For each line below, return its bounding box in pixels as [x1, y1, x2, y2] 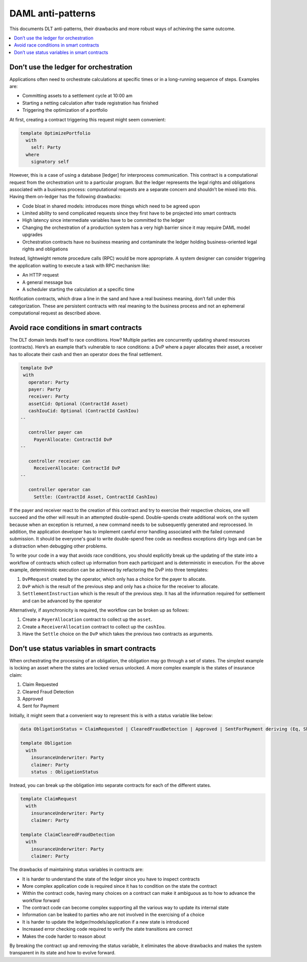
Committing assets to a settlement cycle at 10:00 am [22, 93, 133, 99]
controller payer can [28, 429, 83, 435]
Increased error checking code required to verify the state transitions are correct [22, 926, 193, 932]
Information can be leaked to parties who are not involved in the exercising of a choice [22, 912, 205, 918]
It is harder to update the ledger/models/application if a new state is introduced [22, 918, 189, 925]
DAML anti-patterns [9, 8, 96, 19]
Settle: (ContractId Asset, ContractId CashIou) [33, 494, 158, 499]
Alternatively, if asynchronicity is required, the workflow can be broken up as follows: [9, 607, 189, 613]
